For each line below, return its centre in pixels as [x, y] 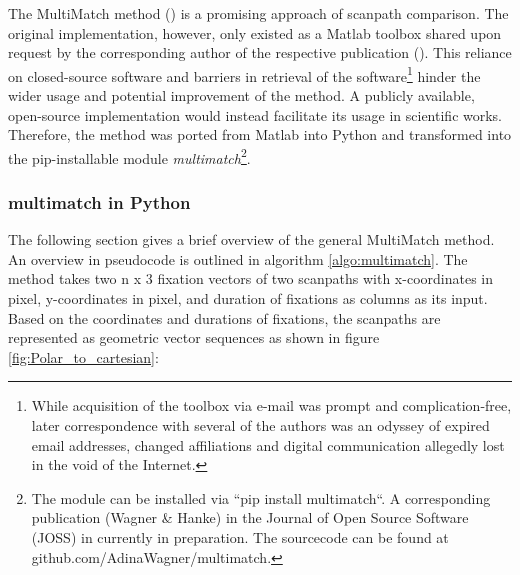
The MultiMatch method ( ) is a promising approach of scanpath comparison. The [258, 13]
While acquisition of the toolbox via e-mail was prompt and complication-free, [271, 405]
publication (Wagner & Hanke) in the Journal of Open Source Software [250, 517]
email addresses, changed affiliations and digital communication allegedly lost [268, 444]
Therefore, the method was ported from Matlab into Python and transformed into [260, 134]
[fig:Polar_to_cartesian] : [83, 356]
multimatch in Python [99, 201]
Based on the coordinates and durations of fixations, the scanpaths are [224, 317]
